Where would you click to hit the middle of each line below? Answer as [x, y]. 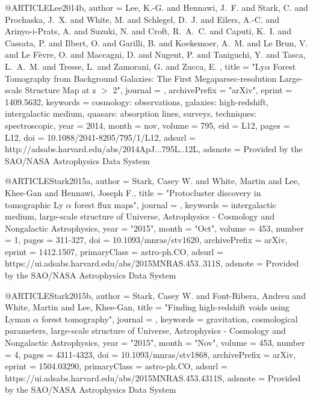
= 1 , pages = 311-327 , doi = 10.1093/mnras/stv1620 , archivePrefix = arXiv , [146, 240]
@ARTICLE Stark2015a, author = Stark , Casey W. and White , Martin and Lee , [152, 181]
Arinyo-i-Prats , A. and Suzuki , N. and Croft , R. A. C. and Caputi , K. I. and [148, 31]
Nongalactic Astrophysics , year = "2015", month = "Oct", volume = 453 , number [154, 228]
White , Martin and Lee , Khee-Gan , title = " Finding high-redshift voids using [147, 307]
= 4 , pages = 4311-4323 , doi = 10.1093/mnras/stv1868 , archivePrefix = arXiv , [150, 354]
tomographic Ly [34, 204]
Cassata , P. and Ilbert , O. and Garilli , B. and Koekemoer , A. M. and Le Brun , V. [156, 42]
